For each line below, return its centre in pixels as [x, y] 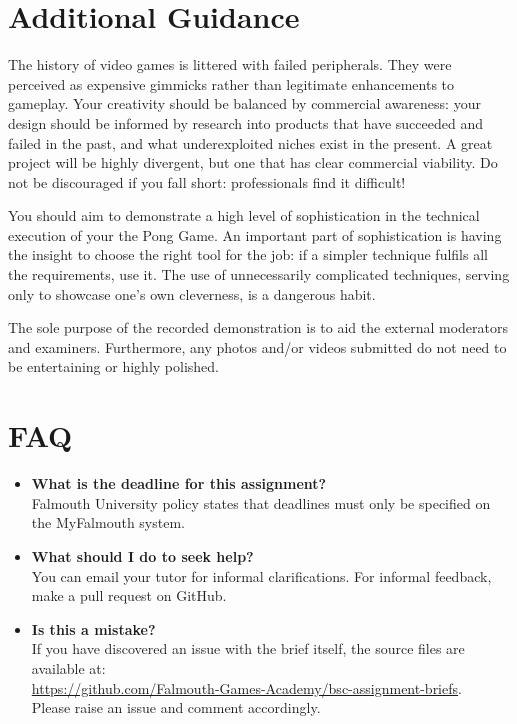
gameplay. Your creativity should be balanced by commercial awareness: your [244, 103]
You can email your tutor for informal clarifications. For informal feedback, [261, 575]
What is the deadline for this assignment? [179, 483]
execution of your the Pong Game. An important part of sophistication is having [255, 234]
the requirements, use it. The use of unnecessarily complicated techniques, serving [259, 274]
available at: [68, 667]
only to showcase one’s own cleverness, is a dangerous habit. [192, 293]
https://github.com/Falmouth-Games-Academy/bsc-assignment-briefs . [246, 687]
